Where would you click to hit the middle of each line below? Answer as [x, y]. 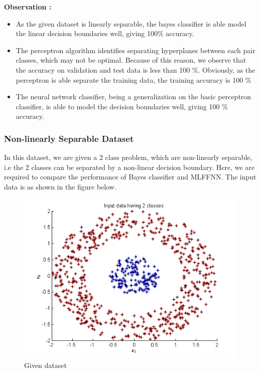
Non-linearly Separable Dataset [69, 138]
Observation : [28, 7]
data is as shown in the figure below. [60, 186]
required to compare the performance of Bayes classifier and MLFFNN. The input [130, 177]
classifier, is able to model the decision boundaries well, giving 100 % [122, 106]
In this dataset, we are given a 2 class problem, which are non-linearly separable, [128, 157]
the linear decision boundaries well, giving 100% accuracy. [105, 33]
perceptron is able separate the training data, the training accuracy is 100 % [134, 79]
